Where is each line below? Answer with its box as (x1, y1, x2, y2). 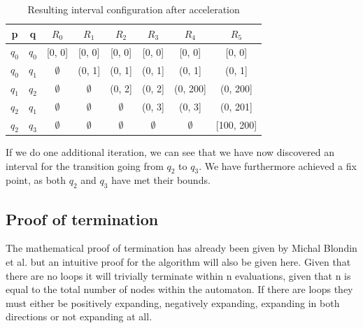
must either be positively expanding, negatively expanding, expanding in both (6, 295, 340, 310)
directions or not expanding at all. (6, 309, 152, 324)
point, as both (6, 173, 66, 187)
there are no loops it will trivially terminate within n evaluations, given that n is (6, 268, 351, 283)
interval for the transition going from (6, 158, 164, 173)
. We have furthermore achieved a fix (199, 158, 357, 173)
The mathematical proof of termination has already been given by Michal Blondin (6, 241, 357, 255)
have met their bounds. (111, 173, 211, 187)
